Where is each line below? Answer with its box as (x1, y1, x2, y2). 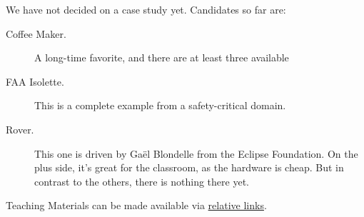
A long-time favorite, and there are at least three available (34, 50, 289, 65)
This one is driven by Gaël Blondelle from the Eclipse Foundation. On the (34, 146, 358, 161)
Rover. (6, 121, 34, 136)
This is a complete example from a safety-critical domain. (34, 98, 286, 113)
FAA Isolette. (6, 74, 64, 89)
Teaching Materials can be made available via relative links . (6, 198, 267, 213)
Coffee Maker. (6, 26, 66, 41)
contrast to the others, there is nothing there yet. (34, 173, 249, 188)
